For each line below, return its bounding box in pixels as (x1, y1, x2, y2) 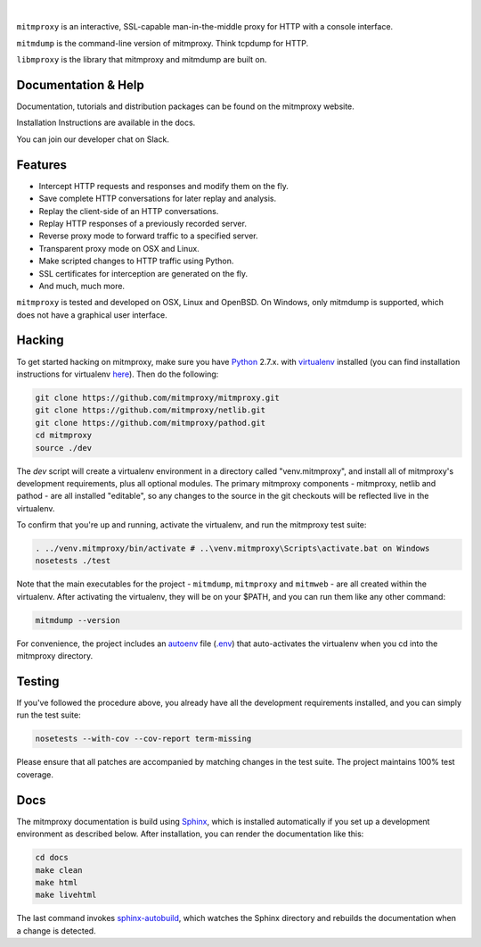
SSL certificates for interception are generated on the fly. (38, 268, 249, 278)
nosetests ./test (35, 556, 111, 566)
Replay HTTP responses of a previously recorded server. (38, 218, 247, 228)
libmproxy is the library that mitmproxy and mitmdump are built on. (16, 54, 267, 65)
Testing (16, 674, 60, 689)
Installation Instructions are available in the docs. (16, 117, 196, 129)
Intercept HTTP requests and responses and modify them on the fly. (38, 180, 289, 191)
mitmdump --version (35, 615, 120, 625)
